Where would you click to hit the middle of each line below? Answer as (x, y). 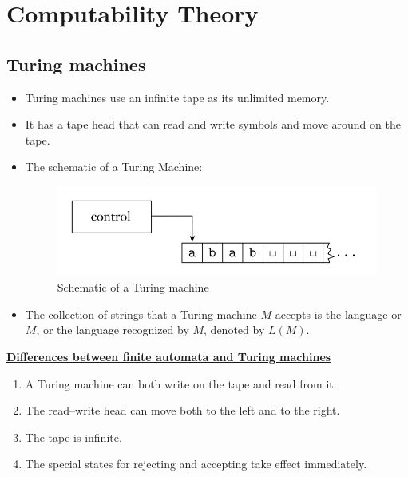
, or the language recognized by (113, 330)
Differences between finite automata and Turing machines (169, 356)
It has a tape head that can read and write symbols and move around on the (213, 124)
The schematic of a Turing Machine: (114, 167)
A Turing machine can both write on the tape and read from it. (181, 383)
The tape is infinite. (73, 437)
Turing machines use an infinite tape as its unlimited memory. (177, 97)
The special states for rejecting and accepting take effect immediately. (196, 464)
